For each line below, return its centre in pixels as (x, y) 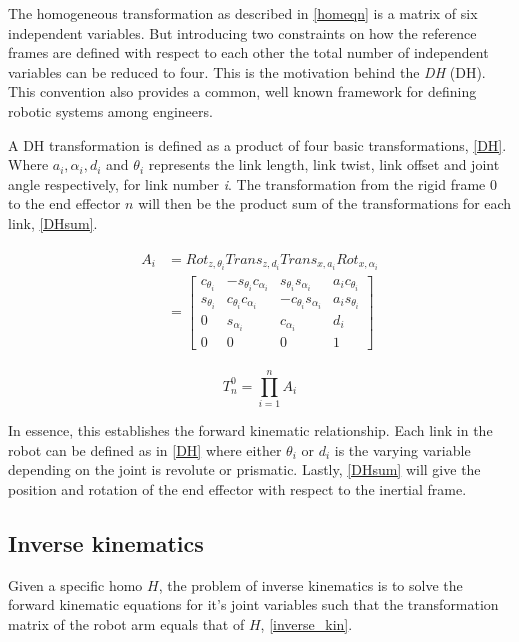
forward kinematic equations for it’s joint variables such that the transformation (253, 604)
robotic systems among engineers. (110, 110)
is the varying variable (402, 449)
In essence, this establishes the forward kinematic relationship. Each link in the (250, 430)
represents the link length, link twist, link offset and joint (324, 164)
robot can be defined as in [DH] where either (145, 449)
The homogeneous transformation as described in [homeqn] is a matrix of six (243, 13)
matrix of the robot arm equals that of (126, 624)
